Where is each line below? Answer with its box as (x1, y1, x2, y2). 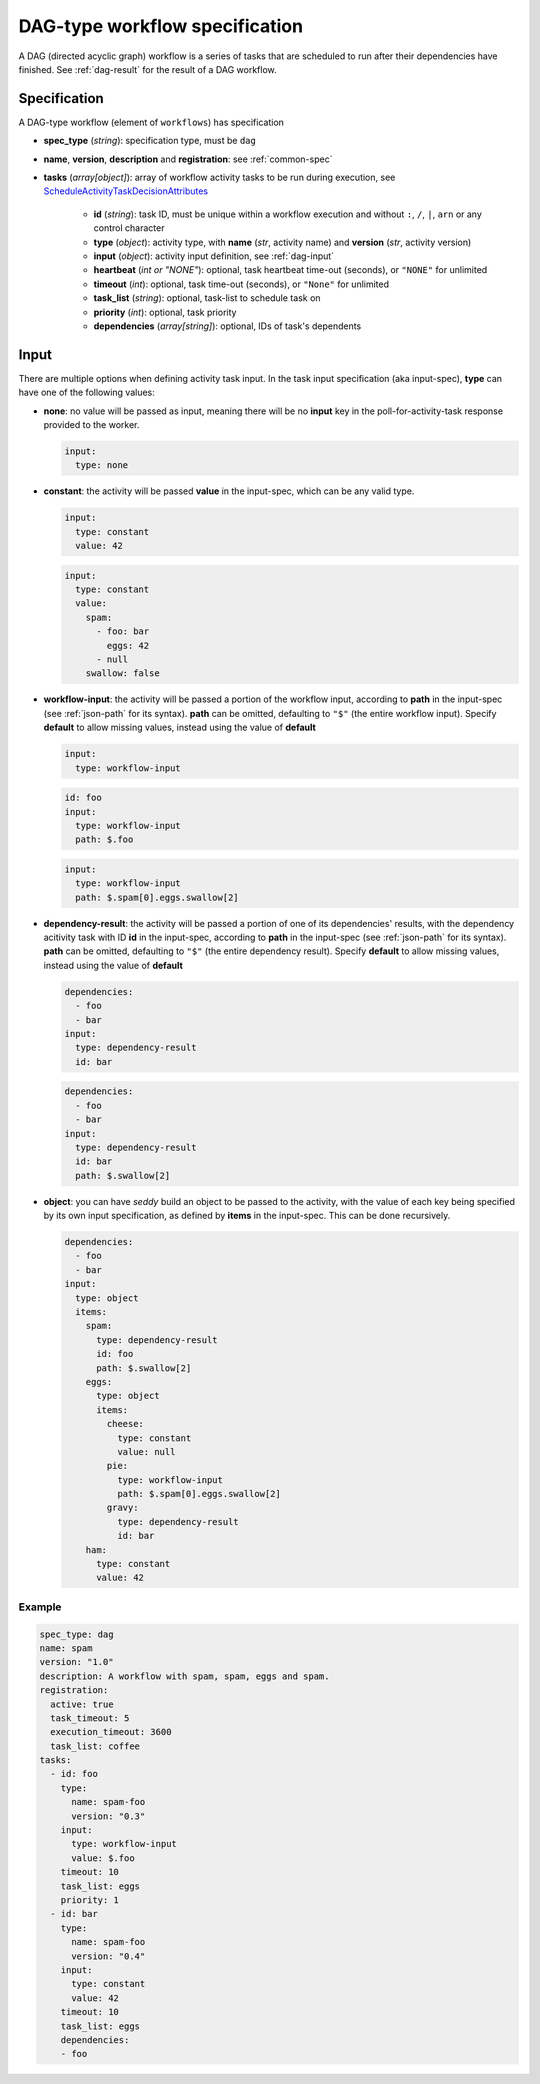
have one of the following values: (18, 386, 155, 399)
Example (18, 1600, 62, 1614)
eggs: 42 (106, 640, 150, 651)
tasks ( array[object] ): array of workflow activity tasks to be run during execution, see (43, 171, 396, 184)
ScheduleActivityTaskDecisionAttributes (43, 185, 209, 197)
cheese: (106, 1418, 145, 1430)
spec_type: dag (39, 1628, 114, 1640)
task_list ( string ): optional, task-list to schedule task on (93, 292, 321, 304)
